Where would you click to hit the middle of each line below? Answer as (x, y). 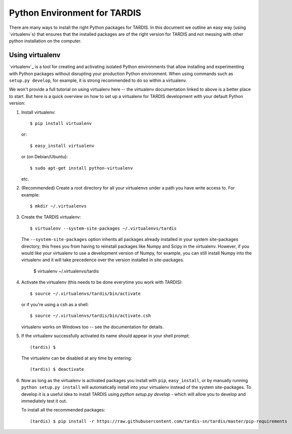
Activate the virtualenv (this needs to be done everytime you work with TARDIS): (102, 282)
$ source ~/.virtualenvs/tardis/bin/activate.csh (91, 316)
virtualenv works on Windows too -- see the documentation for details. (92, 327)
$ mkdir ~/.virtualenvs (58, 206)
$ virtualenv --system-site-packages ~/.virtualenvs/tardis (103, 228)
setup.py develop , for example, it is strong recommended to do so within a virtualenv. (98, 80)
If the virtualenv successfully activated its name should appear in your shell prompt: (105, 336)
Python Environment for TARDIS (75, 13)
